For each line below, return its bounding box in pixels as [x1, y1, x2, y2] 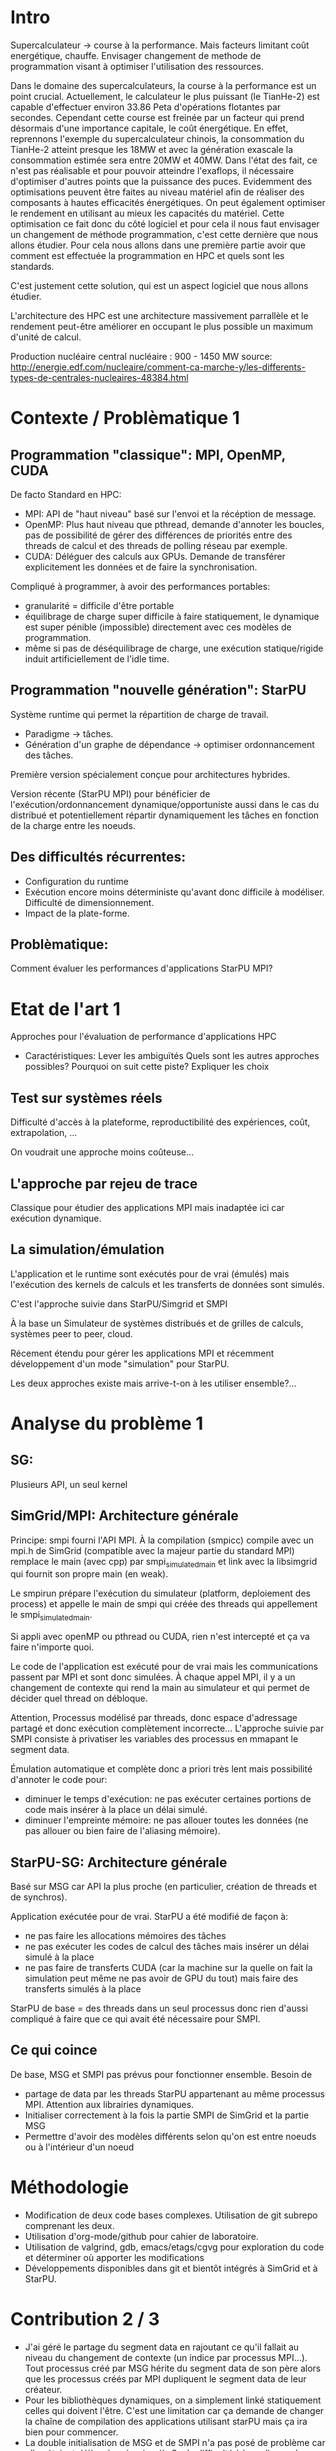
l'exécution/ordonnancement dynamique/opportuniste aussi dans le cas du [10, 798, 320, 810]
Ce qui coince [10, 2042, 98, 2059]
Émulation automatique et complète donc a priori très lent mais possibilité [10, 1763, 313, 1775]
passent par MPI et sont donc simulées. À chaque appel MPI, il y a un [10, 1671, 296, 1683]
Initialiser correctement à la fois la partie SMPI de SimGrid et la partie [24, 2109, 310, 2121]
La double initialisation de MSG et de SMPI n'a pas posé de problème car [24, 2436, 326, 2448]
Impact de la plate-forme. [24, 907, 130, 919]
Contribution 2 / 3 [10, 2307, 160, 2330]
